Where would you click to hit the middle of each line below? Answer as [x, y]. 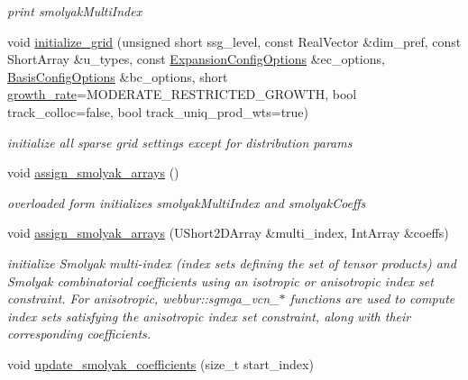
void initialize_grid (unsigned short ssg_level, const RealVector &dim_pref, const [234, 41]
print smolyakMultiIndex [75, 11]
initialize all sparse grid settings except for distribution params [180, 142]
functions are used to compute [372, 299]
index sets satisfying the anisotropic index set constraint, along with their [209, 316]
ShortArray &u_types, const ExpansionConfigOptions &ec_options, [196, 59]
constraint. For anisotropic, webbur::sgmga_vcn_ [143, 299]
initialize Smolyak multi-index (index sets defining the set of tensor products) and [232, 262]
